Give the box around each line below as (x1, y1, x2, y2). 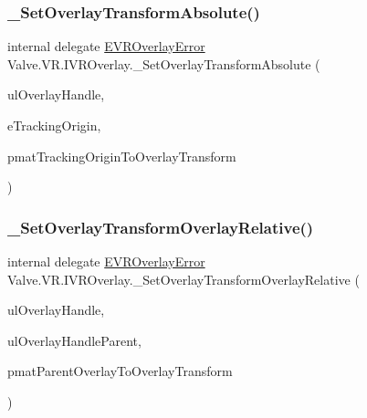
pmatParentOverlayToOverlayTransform (7, 361, 233, 381)
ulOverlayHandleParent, (7, 330, 142, 350)
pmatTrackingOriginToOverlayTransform (7, 146, 236, 165)
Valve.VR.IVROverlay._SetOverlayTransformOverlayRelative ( (7, 269, 360, 288)
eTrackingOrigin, (7, 116, 101, 134)
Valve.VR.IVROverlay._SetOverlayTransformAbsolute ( (7, 54, 320, 73)
